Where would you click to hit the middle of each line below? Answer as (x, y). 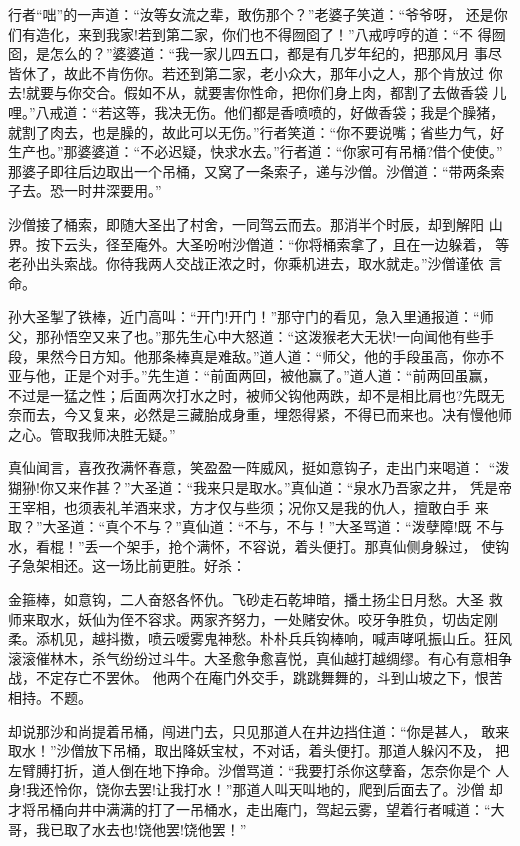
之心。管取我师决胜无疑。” (92, 433)
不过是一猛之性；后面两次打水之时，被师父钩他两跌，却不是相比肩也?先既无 (256, 394)
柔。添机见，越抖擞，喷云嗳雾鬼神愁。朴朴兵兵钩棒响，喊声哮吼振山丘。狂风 (260, 638)
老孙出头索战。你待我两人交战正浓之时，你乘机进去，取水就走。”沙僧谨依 (246, 263)
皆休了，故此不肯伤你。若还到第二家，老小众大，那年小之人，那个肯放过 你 (255, 72)
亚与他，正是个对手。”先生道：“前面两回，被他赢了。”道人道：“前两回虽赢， (252, 375)
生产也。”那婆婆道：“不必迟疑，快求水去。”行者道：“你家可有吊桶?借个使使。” (255, 151)
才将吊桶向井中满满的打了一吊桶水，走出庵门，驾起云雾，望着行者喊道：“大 (256, 808)
